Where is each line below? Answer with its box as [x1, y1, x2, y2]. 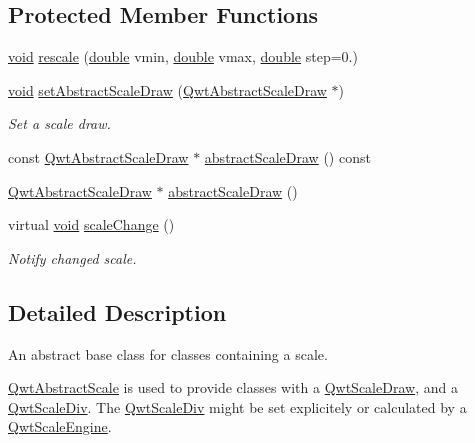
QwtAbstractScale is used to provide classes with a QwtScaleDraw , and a [8, 377, 458, 398]
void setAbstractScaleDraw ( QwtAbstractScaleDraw [8, 79, 327, 100]
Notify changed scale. [8, 247, 137, 268]
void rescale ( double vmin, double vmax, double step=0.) [8, 46, 358, 67]
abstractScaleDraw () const [204, 146, 371, 167]
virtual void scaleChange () [8, 214, 175, 235]
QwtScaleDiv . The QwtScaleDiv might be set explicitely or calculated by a [8, 396, 467, 417]
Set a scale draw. [8, 113, 111, 134]
